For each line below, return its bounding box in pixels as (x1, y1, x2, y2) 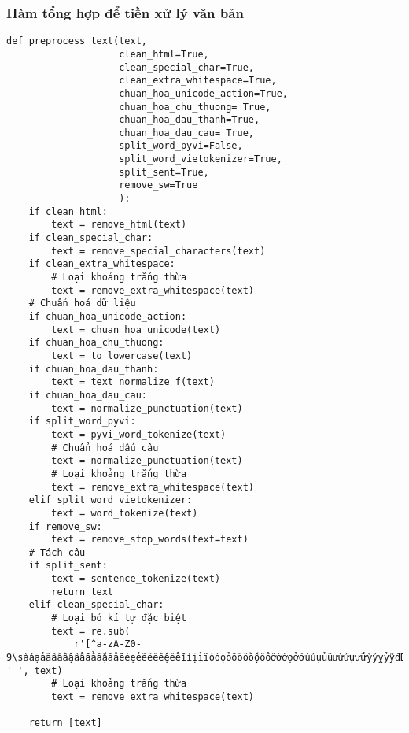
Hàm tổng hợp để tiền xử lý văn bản (6, 2, 244, 22)
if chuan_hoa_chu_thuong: (28, 337, 164, 349)
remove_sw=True (119, 180, 198, 191)
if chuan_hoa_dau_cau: (28, 389, 147, 401)
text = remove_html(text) (51, 219, 187, 231)
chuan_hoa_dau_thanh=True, (119, 114, 260, 126)
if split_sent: (28, 560, 108, 572)
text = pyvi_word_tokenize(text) (51, 428, 227, 440)
